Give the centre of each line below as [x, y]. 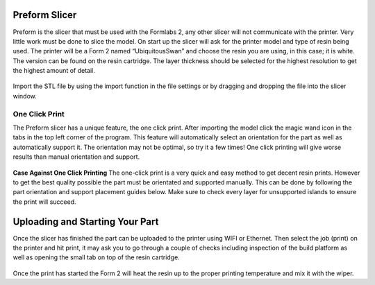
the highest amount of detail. [54, 71]
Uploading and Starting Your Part [86, 222]
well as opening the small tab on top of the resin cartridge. [96, 257]
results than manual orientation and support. [76, 157]
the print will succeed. [44, 202]
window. [25, 96]
